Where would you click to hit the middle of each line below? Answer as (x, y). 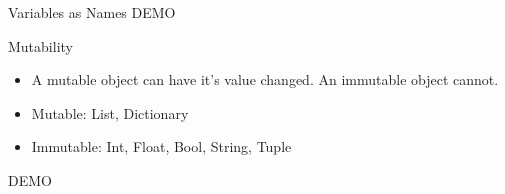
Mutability (40, 45)
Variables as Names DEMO (92, 12)
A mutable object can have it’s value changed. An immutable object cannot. (265, 79)
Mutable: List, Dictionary (110, 112)
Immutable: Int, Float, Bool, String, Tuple (161, 146)
